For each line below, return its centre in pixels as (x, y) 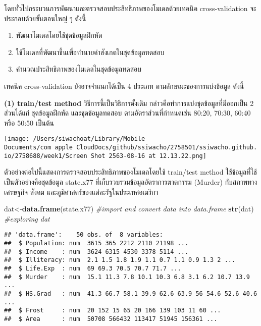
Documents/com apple (39, 147)
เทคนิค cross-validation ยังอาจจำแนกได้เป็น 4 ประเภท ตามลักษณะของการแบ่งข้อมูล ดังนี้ (124, 86)
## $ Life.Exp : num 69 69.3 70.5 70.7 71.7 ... (93, 268)
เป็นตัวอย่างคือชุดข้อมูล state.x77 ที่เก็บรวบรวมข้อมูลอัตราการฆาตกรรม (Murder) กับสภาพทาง (131, 181)
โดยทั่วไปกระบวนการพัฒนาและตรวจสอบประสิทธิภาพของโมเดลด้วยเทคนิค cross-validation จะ (130, 8)
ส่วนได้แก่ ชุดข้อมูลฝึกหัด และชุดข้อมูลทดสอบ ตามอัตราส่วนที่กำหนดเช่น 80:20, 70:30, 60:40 (127, 113)
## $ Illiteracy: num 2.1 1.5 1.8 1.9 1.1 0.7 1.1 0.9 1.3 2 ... (120, 260)
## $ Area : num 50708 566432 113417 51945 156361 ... (111, 319)
